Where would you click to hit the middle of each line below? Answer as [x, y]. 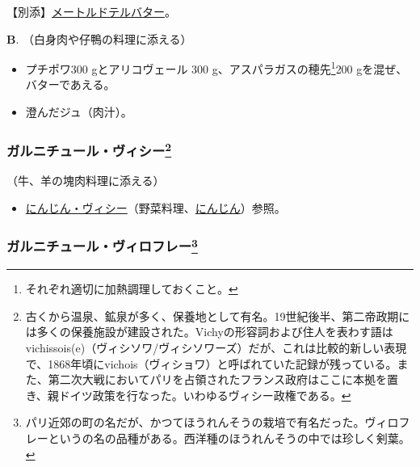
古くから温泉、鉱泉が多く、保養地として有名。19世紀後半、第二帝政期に [218, 316]
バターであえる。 [70, 84]
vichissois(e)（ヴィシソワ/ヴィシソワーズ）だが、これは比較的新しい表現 [216, 347]
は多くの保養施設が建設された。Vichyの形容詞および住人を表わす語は [209, 332]
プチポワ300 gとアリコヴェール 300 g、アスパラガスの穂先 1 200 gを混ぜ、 [216, 67]
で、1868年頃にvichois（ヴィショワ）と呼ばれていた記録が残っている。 [211, 363]
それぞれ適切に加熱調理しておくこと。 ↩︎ [132, 289]
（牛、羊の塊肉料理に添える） [86, 181]
